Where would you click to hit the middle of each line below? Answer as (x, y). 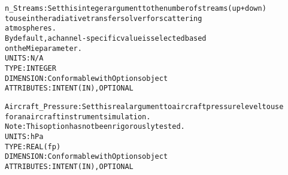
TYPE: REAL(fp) (33, 147)
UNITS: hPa (24, 136)
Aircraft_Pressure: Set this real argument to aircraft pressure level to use (144, 106)
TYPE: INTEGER (31, 68)
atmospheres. (31, 28)
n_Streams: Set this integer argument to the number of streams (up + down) (136, 8)
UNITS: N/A (24, 58)
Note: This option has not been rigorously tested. (95, 127)
